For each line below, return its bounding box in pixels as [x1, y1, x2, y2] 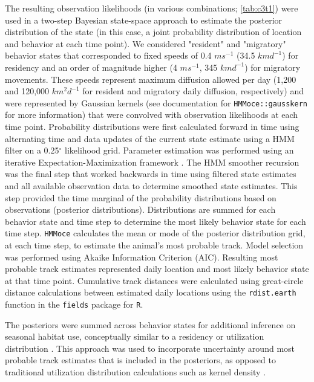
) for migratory [244, 60, 301, 73]
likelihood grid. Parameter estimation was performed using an [64, 144, 294, 157]
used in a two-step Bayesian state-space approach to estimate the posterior [5, 13, 283, 26]
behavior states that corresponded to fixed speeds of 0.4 [5, 49, 212, 62]
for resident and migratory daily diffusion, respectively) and [82, 85, 304, 97]
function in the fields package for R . [5, 298, 143, 311]
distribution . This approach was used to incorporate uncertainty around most [5, 342, 295, 354]
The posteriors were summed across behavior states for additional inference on [5, 318, 296, 331]
